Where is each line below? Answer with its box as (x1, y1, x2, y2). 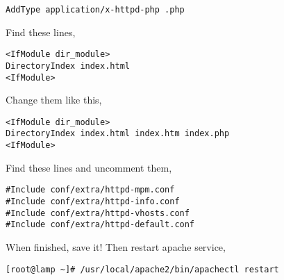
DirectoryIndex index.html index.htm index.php (6, 129, 230, 139)
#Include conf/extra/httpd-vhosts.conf (6, 208, 190, 218)
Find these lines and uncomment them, (6, 160, 172, 174)
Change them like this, (6, 92, 102, 107)
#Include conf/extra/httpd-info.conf (6, 197, 180, 207)
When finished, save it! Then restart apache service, (6, 240, 226, 254)
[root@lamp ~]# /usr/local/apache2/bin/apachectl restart (6, 264, 279, 274)
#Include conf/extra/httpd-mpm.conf (6, 185, 175, 195)
